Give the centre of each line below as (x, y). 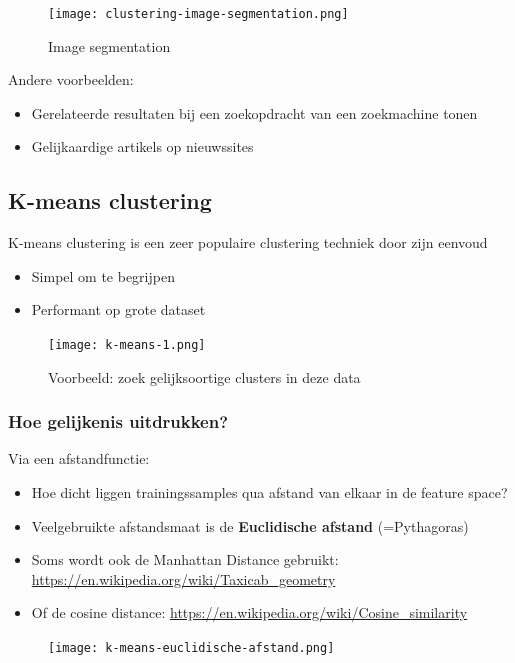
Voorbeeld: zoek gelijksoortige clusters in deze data (204, 376)
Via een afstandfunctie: (79, 458)
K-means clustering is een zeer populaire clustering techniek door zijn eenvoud (248, 242)
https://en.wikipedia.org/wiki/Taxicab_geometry (183, 578)
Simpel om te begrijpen (103, 275)
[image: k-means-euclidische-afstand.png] (191, 648)
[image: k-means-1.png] (127, 345)
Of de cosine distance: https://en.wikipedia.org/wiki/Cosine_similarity (249, 612)
